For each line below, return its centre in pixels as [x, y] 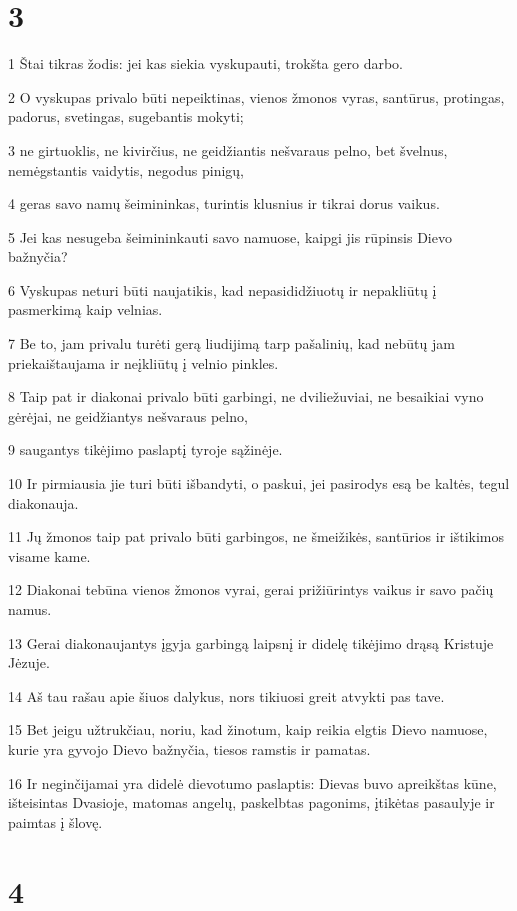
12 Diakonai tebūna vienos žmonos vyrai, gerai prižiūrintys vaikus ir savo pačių [251, 589]
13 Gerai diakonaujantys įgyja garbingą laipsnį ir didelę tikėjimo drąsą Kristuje [251, 642]
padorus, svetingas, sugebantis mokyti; [126, 116]
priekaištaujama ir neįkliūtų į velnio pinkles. [143, 362]
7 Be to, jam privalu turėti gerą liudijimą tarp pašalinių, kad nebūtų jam [231, 343]
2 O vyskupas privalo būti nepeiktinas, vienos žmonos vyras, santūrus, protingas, [256, 96]
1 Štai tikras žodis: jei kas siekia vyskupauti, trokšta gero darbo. [205, 63]
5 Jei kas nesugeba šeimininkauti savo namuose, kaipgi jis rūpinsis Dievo [230, 236]
